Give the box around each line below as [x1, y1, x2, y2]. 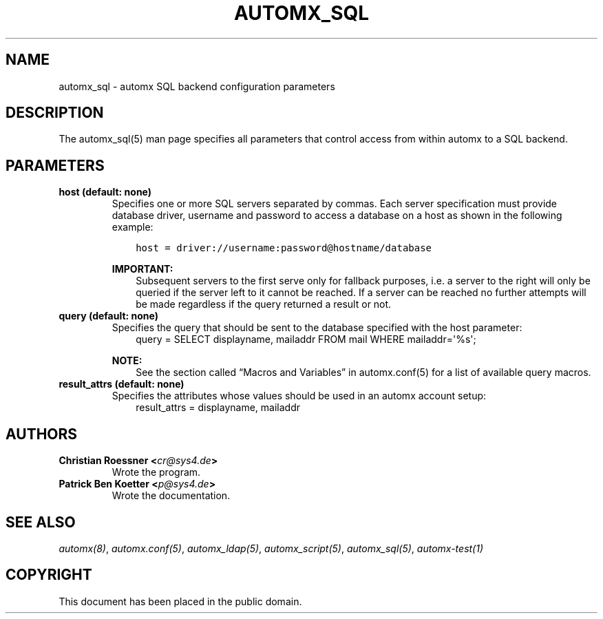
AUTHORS [6, 425, 78, 443]
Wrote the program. [112, 466, 201, 479]
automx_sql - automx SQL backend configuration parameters [59, 80, 335, 92]
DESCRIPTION [6, 104, 104, 122]
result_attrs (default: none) [59, 378, 184, 390]
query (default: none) [59, 310, 159, 322]
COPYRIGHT [6, 566, 92, 584]
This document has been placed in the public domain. [59, 595, 302, 607]
